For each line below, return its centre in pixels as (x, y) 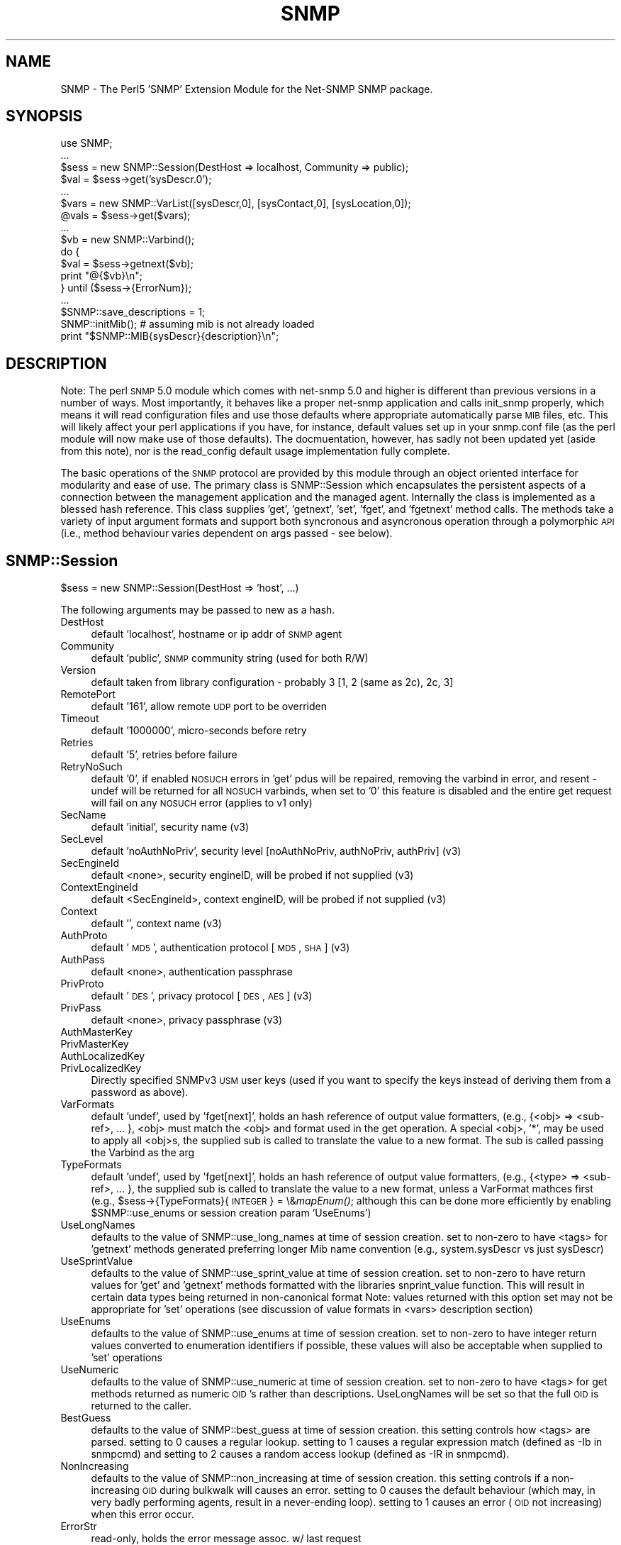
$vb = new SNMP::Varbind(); (128, 240)
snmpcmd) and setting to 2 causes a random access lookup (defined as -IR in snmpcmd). (300, 1454)
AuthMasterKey (96, 1032)
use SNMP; (86, 143)
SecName (83, 815)
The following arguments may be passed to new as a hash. (198, 610)
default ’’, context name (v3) (156, 924)
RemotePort (88, 694)
